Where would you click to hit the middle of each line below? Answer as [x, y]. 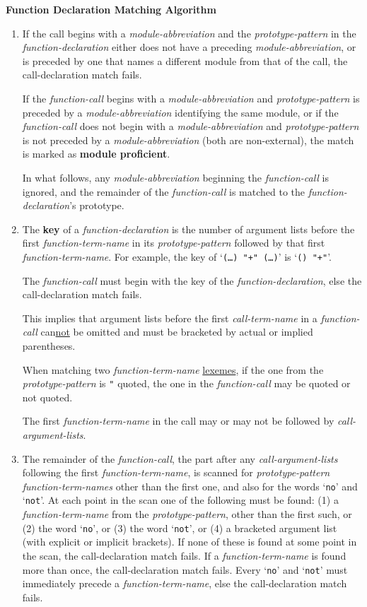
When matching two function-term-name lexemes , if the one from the [173, 369]
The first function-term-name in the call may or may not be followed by [178, 421]
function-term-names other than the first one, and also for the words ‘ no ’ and [190, 486]
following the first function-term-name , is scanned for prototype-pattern [176, 472]
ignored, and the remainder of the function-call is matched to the [164, 191]
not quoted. [47, 397]
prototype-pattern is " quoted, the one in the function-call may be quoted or [186, 383]
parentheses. [49, 345]
